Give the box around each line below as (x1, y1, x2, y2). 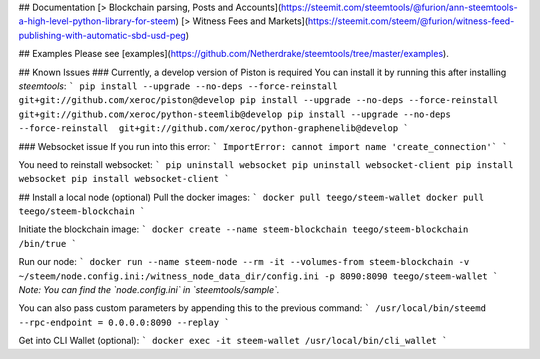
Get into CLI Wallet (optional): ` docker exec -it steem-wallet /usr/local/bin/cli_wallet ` (18, 335, 448, 347)
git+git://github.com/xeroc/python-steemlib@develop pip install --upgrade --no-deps (18, 108, 452, 120)
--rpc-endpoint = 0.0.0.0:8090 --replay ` (18, 316, 230, 328)
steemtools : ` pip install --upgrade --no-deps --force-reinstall (18, 80, 339, 92)
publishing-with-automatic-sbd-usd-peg (18, 29, 187, 41)
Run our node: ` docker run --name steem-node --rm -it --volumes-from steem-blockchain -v (18, 256, 470, 268)
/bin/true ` (18, 238, 77, 249)
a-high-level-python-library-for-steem (18, 15, 176, 27)
